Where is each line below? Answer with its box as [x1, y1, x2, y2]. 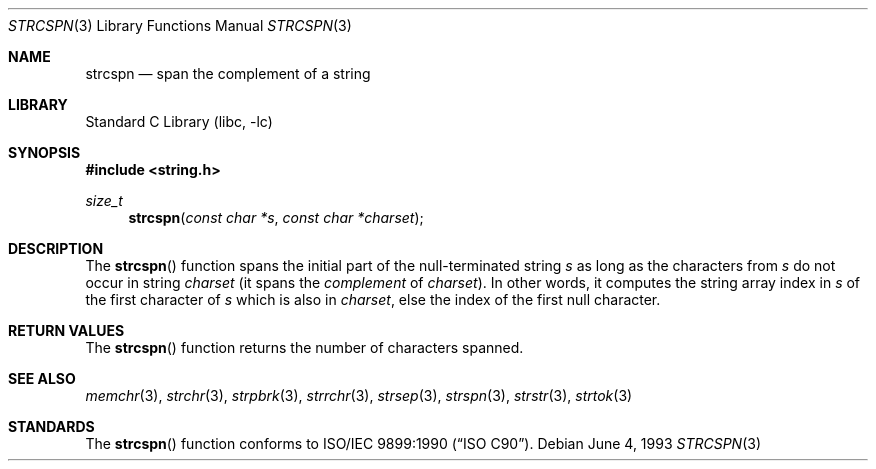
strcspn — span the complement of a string [85, 65, 371, 82]
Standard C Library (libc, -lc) [85, 113, 273, 130]
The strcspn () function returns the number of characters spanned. [85, 339, 524, 356]
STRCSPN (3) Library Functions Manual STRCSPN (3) [8, 17, 352, 34]
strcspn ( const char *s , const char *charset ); [128, 209, 424, 226]
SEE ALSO [8, 370, 76, 387]
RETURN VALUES [8, 322, 125, 339]
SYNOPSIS [8, 144, 81, 161]
